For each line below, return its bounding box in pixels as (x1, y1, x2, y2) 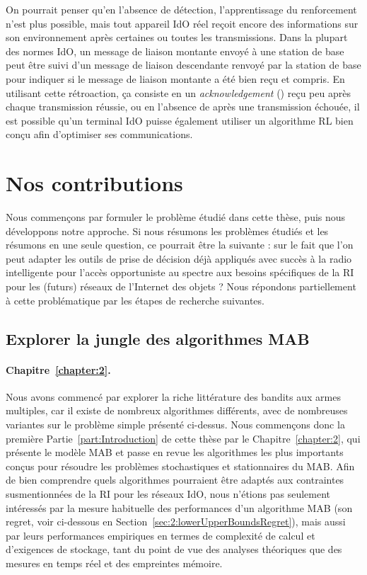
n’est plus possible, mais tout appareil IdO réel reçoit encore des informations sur (6, 16, 359, 30)
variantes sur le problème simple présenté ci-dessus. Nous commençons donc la (6, 416, 345, 431)
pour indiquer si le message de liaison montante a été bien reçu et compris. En (6, 71, 345, 86)
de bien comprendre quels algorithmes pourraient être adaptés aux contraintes (6, 472, 344, 487)
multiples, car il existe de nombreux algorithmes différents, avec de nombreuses (6, 403, 348, 418)
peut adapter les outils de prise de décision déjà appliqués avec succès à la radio (6, 251, 352, 266)
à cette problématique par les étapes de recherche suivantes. (6, 292, 264, 307)
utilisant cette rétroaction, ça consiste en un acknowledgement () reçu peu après (6, 85, 351, 100)
